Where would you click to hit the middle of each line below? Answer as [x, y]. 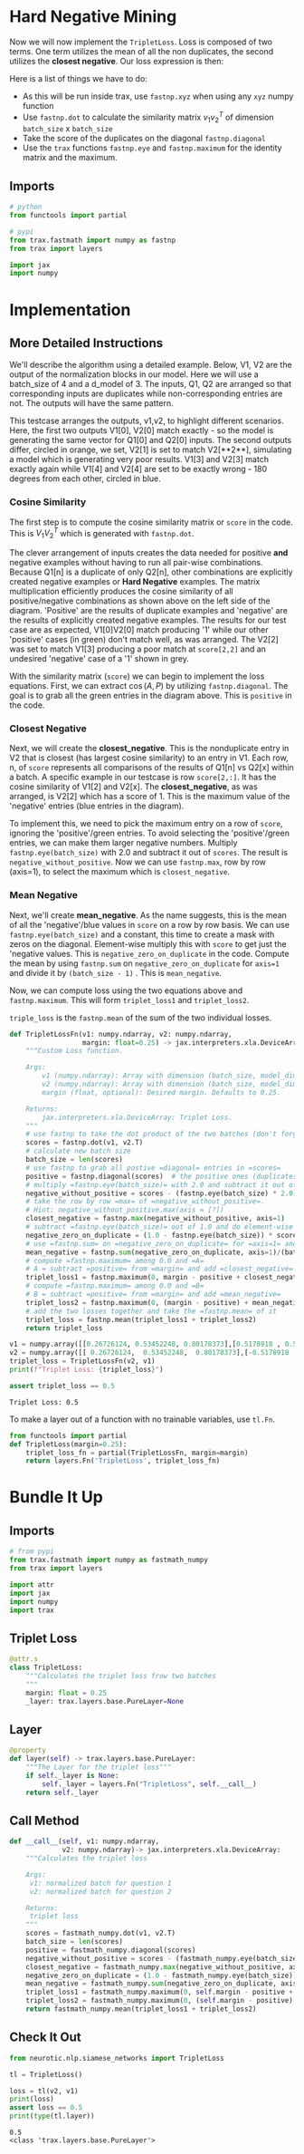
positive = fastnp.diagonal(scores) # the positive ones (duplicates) [163, 1176]
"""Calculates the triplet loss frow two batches [121, 1676]
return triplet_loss [64, 1328]
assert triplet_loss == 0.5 [62, 1386]
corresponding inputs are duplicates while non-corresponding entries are [146, 394]
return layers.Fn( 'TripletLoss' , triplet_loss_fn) [123, 1461]
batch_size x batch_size [67, 129]
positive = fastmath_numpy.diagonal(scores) [111, 1950]
